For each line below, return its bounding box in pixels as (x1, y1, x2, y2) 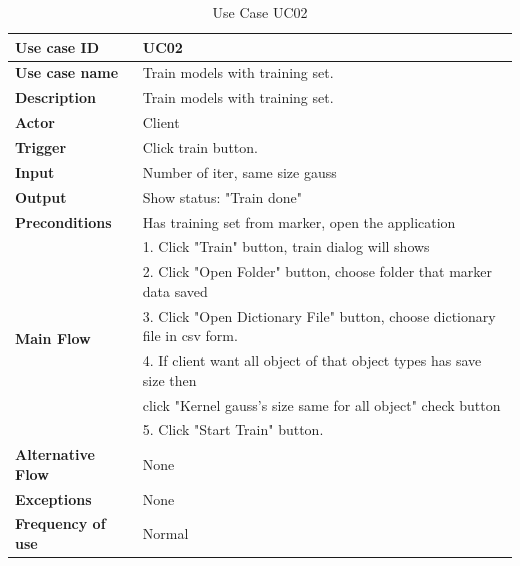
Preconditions (15, 211, 112, 232)
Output (15, 186, 67, 207)
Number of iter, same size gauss (142, 161, 337, 182)
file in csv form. (142, 325, 238, 346)
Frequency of (15, 513, 106, 534)
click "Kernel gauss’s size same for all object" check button (142, 394, 501, 415)
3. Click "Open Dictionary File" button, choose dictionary (142, 305, 496, 326)
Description (15, 87, 97, 108)
